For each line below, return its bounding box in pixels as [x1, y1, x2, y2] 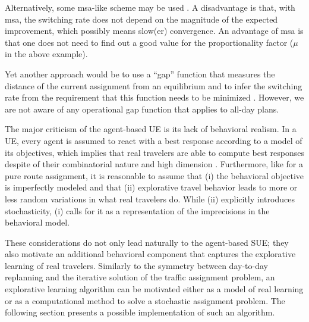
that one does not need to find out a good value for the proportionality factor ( [5, 36, 294, 48]
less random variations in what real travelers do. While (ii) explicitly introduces [5, 192, 295, 205]
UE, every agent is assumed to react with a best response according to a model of [5, 134, 302, 146]
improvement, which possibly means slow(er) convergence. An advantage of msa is [5, 24, 304, 37]
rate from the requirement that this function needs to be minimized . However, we [5, 91, 304, 104]
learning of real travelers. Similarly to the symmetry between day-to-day [5, 259, 268, 271]
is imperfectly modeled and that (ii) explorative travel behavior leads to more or [5, 181, 298, 193]
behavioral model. [5, 216, 70, 229]
